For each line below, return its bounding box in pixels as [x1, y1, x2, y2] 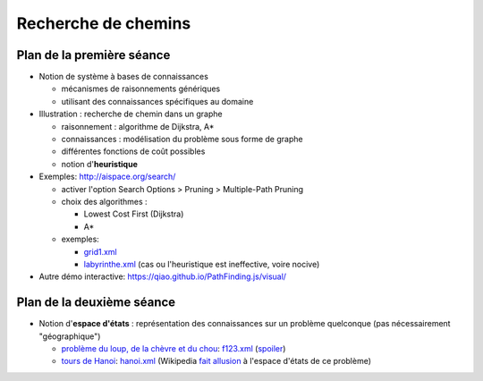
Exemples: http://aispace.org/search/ [38, 171, 176, 182]
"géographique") [38, 331, 101, 342]
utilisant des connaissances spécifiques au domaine [61, 96, 254, 106]
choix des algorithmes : [61, 196, 148, 207]
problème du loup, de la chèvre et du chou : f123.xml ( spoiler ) [61, 343, 286, 353]
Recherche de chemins [16, 13, 191, 33]
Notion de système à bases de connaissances [38, 72, 209, 82]
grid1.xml [83, 246, 117, 257]
